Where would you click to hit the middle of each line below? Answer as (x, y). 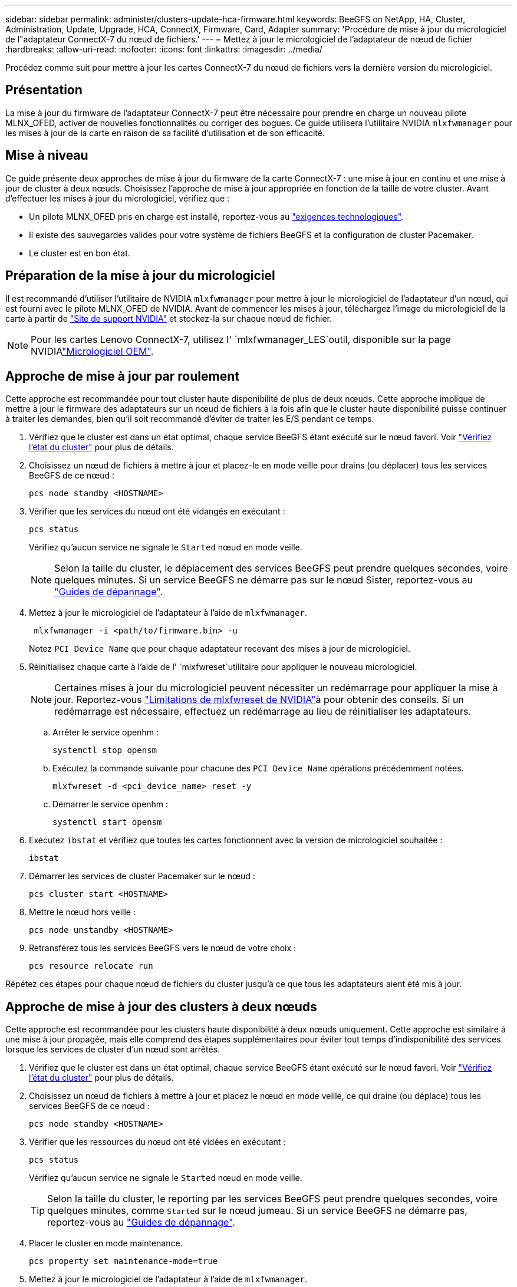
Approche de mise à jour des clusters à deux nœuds (161, 1006)
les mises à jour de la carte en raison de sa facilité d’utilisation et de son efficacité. (165, 133)
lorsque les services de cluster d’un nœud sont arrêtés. (113, 1050)
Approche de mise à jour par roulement (122, 376)
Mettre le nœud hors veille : (82, 912)
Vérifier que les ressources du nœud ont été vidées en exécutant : (157, 1142)
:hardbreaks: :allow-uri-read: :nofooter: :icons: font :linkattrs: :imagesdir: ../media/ (164, 49)
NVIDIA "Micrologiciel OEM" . (92, 351)
